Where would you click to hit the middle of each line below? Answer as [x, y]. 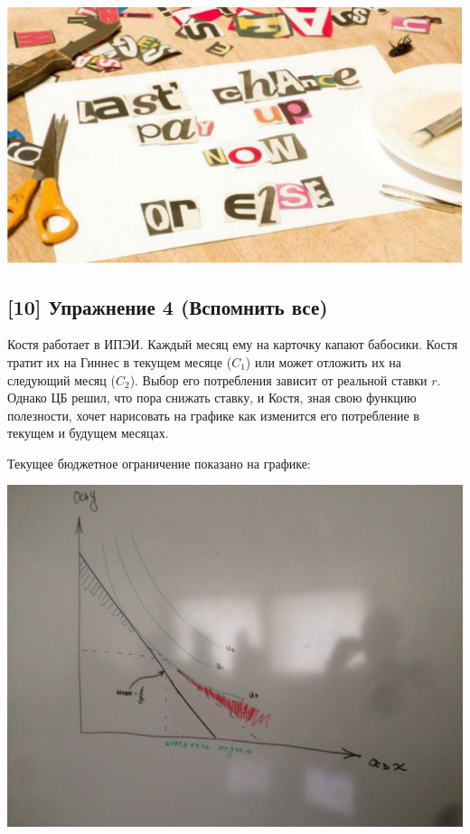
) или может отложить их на [324, 361]
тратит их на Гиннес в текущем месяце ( [120, 361]
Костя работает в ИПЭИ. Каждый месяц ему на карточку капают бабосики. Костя [233, 344]
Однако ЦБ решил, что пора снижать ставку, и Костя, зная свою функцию [212, 398]
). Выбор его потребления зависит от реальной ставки [278, 379]
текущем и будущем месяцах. [88, 433]
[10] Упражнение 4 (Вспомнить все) [168, 306]
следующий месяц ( [61, 379]
